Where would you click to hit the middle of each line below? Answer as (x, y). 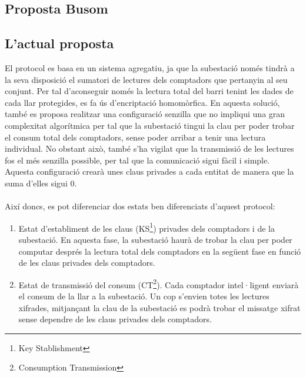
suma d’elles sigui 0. (41, 183)
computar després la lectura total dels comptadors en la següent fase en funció (160, 251)
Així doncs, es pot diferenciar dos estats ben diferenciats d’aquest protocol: (140, 206)
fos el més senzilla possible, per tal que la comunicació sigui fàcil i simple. (137, 160)
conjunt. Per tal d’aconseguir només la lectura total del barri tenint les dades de (149, 91)
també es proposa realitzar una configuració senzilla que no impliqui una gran (145, 114)
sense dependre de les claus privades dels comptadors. (115, 319)
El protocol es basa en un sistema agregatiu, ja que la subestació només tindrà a (150, 67)
